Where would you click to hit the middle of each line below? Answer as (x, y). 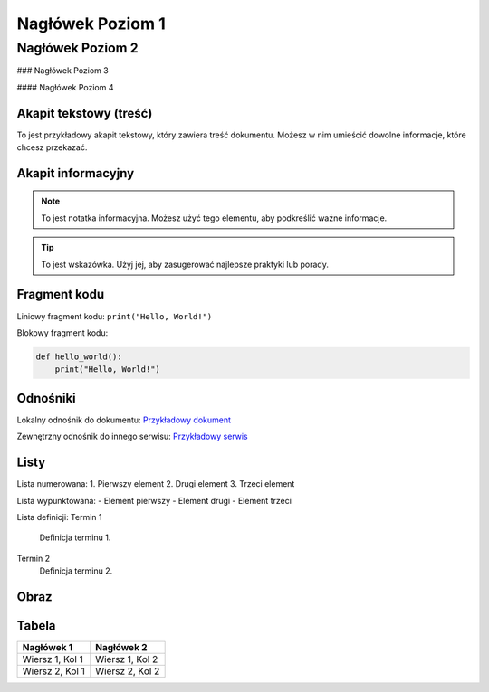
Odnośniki (46, 398)
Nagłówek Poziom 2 (78, 48)
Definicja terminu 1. (75, 537)
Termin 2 (33, 558)
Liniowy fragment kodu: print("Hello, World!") (115, 316)
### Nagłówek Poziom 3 (62, 71)
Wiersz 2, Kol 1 (53, 671)
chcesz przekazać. (52, 147)
